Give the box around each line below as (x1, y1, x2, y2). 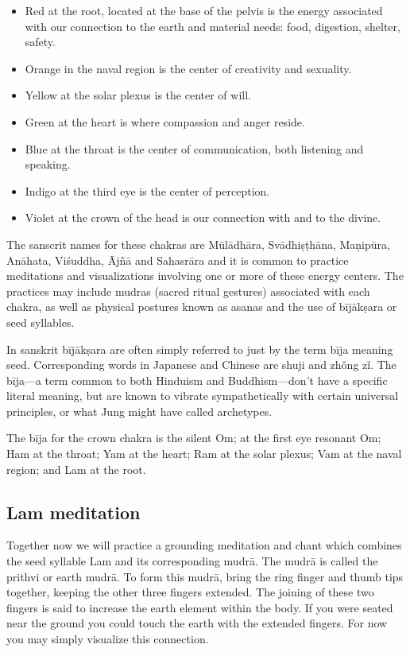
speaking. (25, 156, 71, 173)
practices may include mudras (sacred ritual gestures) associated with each (6, 282, 370, 299)
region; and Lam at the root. (6, 460, 146, 477)
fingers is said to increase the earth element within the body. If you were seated (6, 599, 393, 615)
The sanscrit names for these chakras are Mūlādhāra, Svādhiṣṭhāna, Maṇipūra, (6, 235, 390, 252)
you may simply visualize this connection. (6, 631, 209, 647)
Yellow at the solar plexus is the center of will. (25, 87, 251, 103)
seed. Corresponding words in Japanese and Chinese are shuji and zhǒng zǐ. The (6, 356, 396, 373)
